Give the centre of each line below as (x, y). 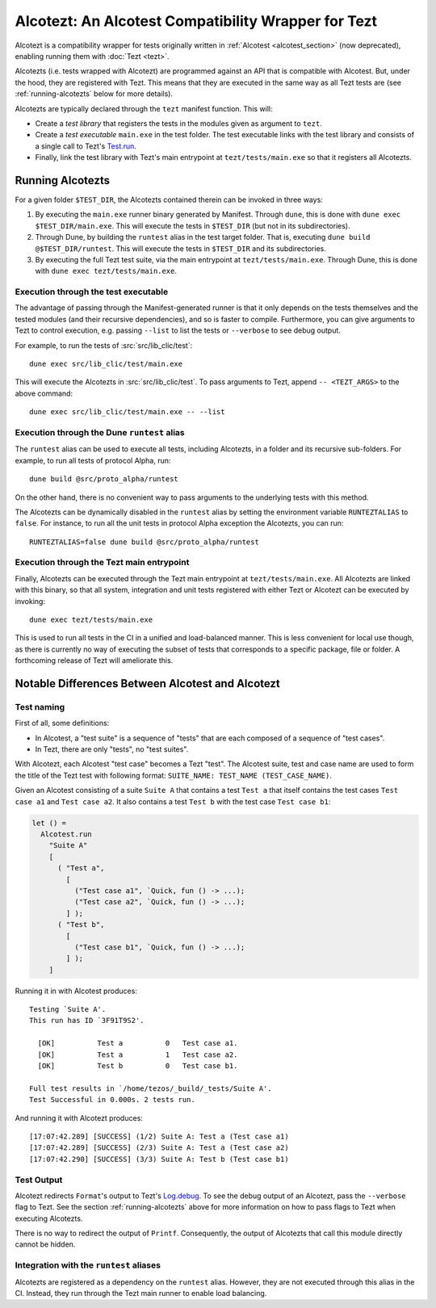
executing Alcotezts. (49, 1218)
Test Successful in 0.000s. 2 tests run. (112, 1100)
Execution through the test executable (92, 292)
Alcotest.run (66, 834)
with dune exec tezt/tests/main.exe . (106, 271)
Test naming (40, 706)
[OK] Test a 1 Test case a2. (138, 1054)
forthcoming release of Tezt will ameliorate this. (94, 660)
